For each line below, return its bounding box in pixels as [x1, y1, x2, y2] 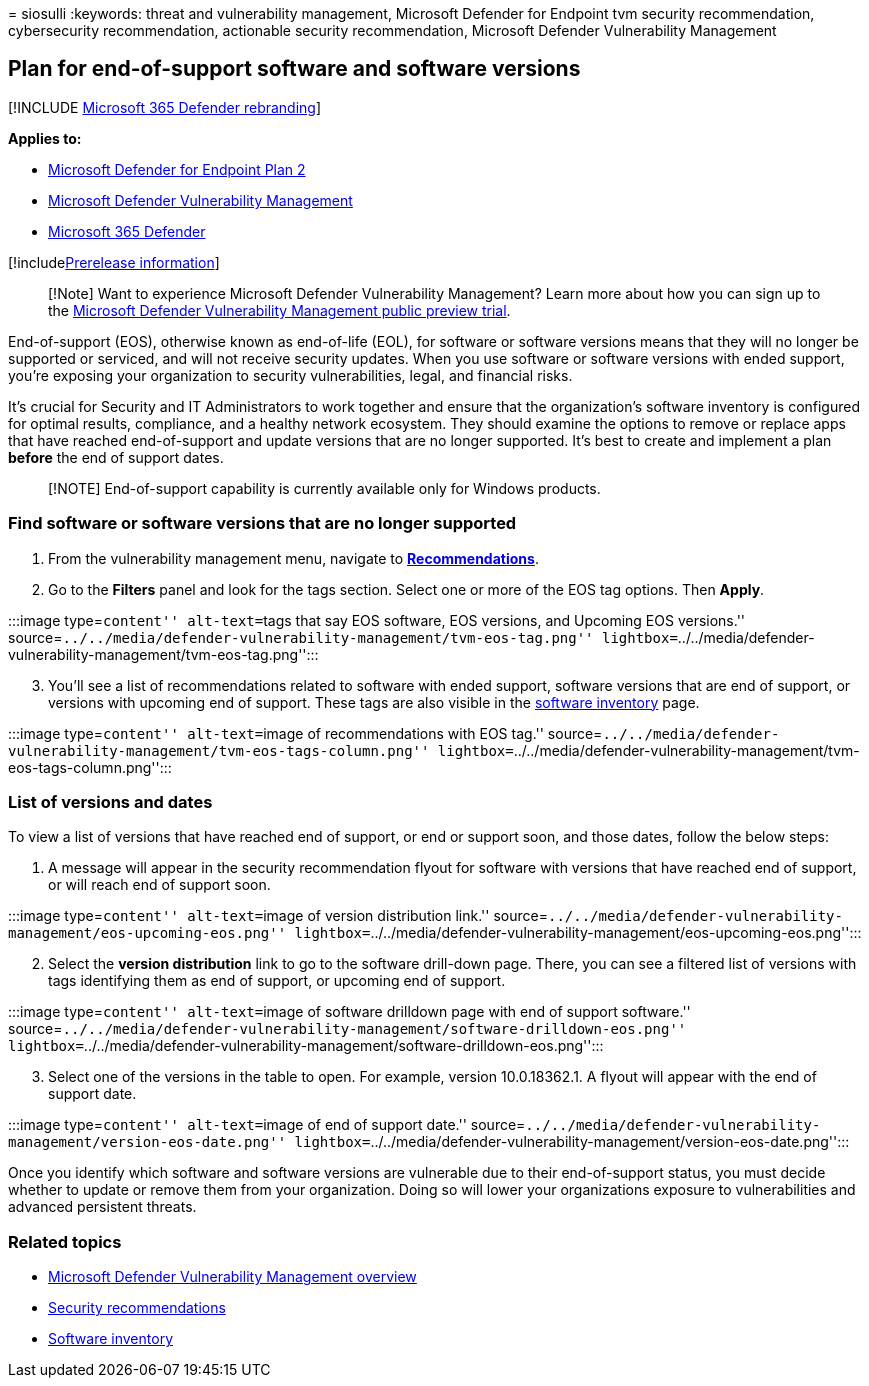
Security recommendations [48, 1299, 226, 1317]
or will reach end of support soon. [48, 876, 271, 894]
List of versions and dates [8, 791, 213, 812]
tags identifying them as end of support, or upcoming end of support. [48, 972, 506, 990]
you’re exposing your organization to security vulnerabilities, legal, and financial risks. [8, 366, 573, 384]
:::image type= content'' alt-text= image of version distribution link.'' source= [8, 907, 548, 925]
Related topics [8, 1231, 122, 1252]
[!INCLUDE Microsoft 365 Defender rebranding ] [8, 98, 322, 116]
